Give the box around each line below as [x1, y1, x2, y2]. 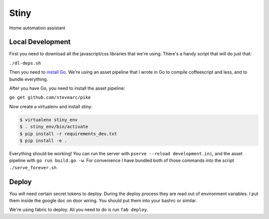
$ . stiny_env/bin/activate [19, 124, 88, 129]
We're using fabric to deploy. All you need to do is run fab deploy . [9, 207, 148, 213]
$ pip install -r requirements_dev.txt [19, 131, 117, 136]
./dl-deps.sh [9, 60, 41, 66]
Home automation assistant [9, 25, 66, 31]
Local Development [9, 38, 71, 46]
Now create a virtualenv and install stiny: [9, 104, 93, 109]
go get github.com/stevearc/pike [9, 95, 91, 101]
